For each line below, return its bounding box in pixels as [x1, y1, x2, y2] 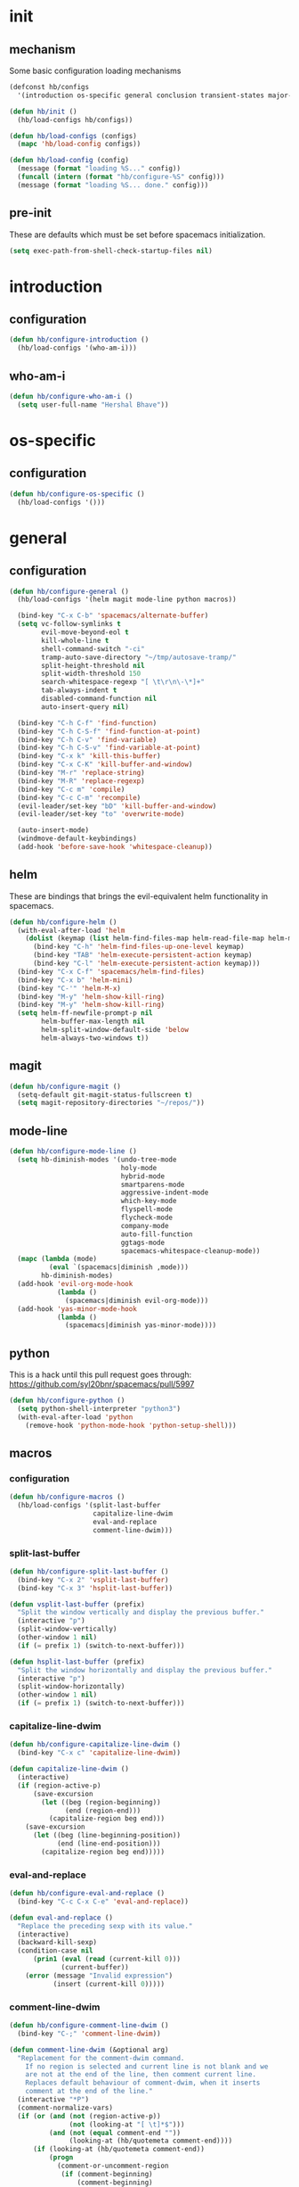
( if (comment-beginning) [61, 2169, 153, 2178]
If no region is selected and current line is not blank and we [25, 2062, 269, 2071]
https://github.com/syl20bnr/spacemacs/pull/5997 [9, 1379, 195, 1390]
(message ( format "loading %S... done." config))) [17, 180, 209, 189]
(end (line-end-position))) [56, 1839, 162, 1848]
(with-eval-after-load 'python [17, 1412, 133, 1422]
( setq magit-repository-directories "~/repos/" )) [17, 1099, 205, 1108]
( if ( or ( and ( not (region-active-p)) [17, 2111, 162, 2120]
